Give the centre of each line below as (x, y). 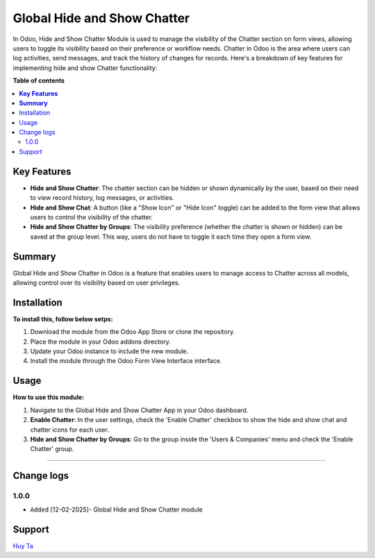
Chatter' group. (52, 449)
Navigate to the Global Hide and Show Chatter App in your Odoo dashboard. (139, 410)
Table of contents (39, 81)
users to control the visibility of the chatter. (91, 217)
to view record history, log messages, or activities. (102, 198)
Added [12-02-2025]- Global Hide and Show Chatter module (116, 509)
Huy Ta (23, 546)
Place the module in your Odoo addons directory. (101, 341)
